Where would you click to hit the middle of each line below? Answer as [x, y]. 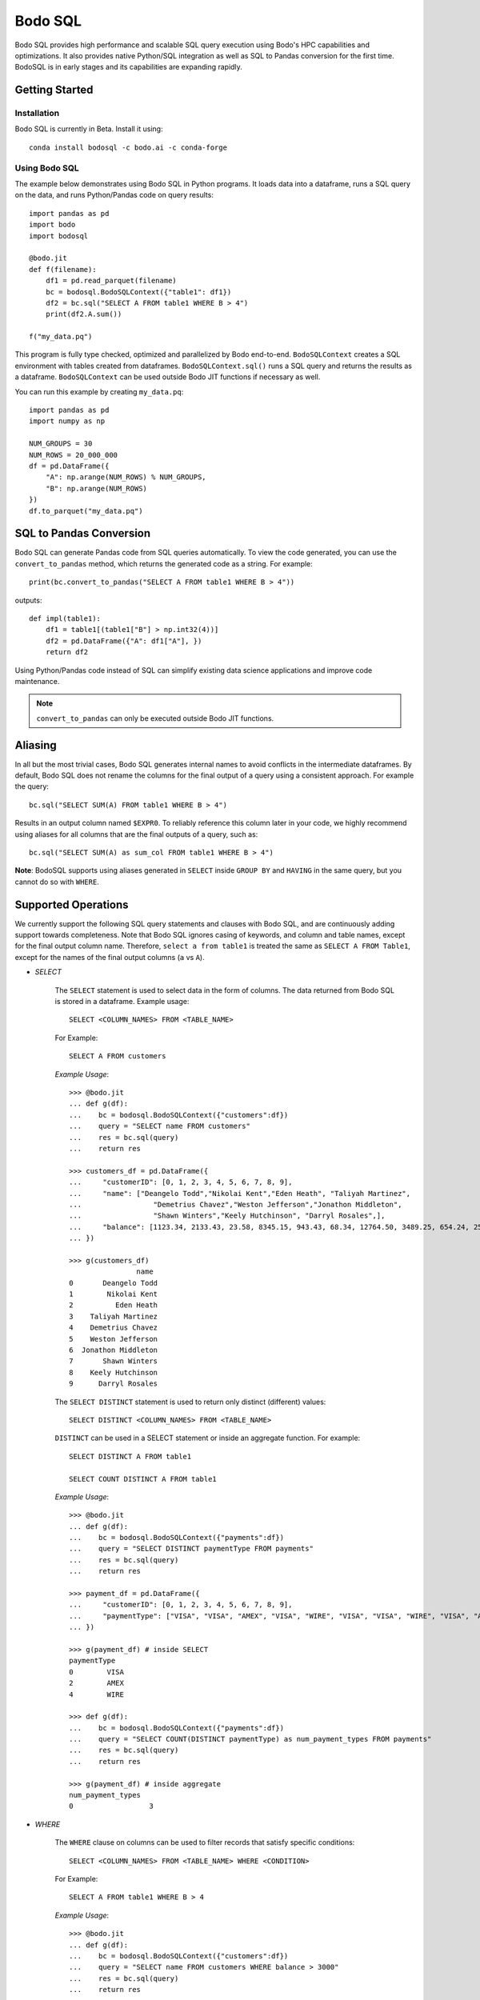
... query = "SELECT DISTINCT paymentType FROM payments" [191, 1549]
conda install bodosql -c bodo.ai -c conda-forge [128, 147]
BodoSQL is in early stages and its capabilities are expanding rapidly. [129, 67]
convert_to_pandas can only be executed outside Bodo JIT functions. [155, 718]
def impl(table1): [65, 619]
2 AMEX [96, 1683]
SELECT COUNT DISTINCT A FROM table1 [143, 1479]
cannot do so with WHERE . [57, 882]
